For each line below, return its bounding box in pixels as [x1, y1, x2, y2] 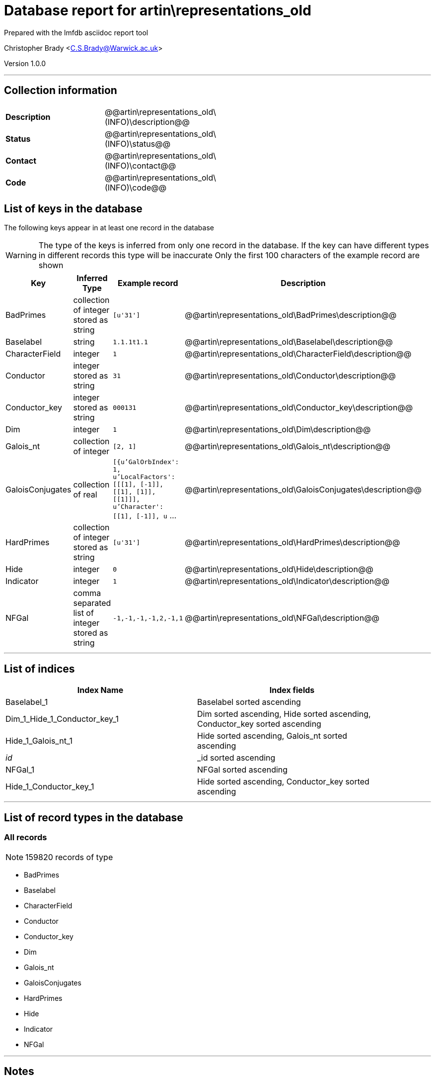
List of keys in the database [4, 202, 143, 215]
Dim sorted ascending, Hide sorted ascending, [197, 709, 371, 719]
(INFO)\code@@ [104, 182, 167, 193]
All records [4, 832, 47, 843]
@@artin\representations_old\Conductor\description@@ [185, 371, 396, 381]
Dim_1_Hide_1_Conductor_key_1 [5, 714, 119, 724]
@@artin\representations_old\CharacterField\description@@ [185, 349, 412, 359]
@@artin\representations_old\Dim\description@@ [185, 424, 371, 435]
